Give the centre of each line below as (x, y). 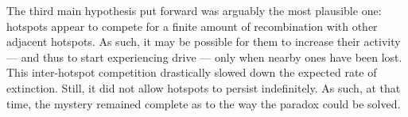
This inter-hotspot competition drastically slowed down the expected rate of (192, 72)
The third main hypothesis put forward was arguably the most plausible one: (194, 10)
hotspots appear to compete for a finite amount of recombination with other (192, 26)
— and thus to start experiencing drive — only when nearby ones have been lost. (204, 57)
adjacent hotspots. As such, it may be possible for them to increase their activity (204, 42)
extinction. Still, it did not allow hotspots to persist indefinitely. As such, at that (204, 87)
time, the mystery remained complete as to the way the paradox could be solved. (204, 103)
